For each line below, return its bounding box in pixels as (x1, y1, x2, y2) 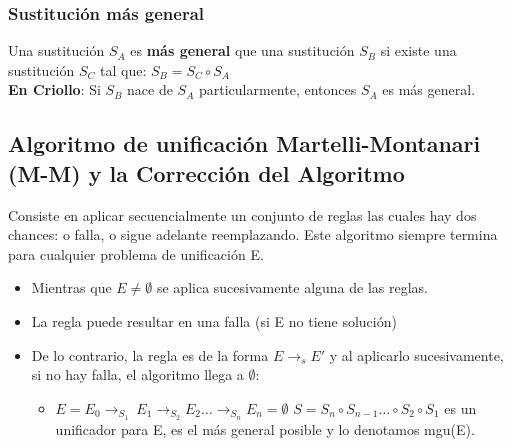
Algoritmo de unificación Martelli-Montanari (8, 128, 481, 159)
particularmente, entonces (198, 79, 357, 100)
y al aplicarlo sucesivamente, (329, 344, 504, 365)
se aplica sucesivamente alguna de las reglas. (156, 277, 429, 298)
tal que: (100, 59, 147, 80)
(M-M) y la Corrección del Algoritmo (8, 157, 405, 188)
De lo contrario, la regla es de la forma (31, 344, 269, 365)
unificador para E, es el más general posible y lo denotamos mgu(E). (55, 418, 475, 439)
